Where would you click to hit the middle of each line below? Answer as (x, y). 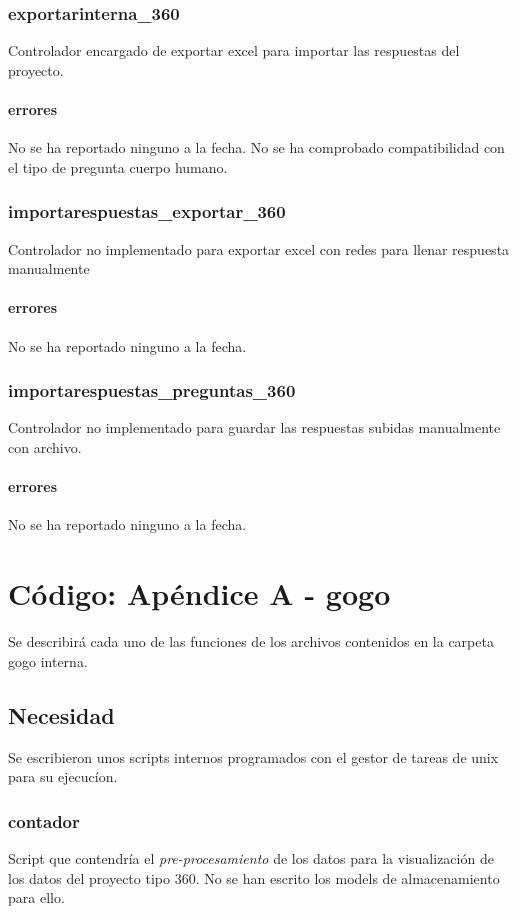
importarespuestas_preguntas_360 (152, 390)
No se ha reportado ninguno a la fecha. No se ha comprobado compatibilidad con (256, 147)
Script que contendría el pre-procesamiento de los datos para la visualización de (251, 857)
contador (44, 820)
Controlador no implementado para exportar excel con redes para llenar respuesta (259, 248)
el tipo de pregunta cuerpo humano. (118, 166)
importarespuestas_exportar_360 (147, 211)
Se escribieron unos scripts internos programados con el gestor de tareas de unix (253, 756)
